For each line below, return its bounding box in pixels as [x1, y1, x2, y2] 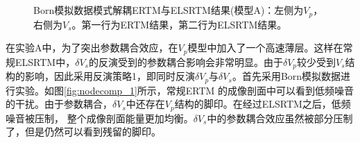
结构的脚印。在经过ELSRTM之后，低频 [174, 96, 351, 111]
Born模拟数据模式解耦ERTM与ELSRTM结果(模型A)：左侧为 [33, 3, 304, 17]
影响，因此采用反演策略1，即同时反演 [24, 69, 195, 83]
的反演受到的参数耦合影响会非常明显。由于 [88, 54, 283, 69]
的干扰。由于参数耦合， [6, 96, 112, 111]
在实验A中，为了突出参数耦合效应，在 [6, 40, 178, 55]
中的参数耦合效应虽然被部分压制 [207, 110, 353, 125]
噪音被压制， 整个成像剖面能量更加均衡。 [6, 110, 194, 125]
